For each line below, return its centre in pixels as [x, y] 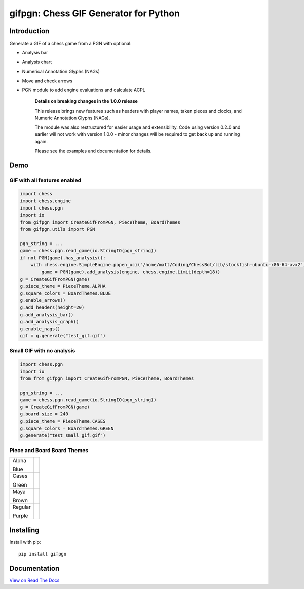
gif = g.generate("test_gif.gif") [63, 336]
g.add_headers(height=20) [52, 307]
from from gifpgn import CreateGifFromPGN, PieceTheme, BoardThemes [107, 379]
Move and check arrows [47, 81]
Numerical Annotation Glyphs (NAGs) [61, 72]
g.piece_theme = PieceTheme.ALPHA [63, 286]
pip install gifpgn [43, 554]
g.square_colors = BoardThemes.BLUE [66, 293]
